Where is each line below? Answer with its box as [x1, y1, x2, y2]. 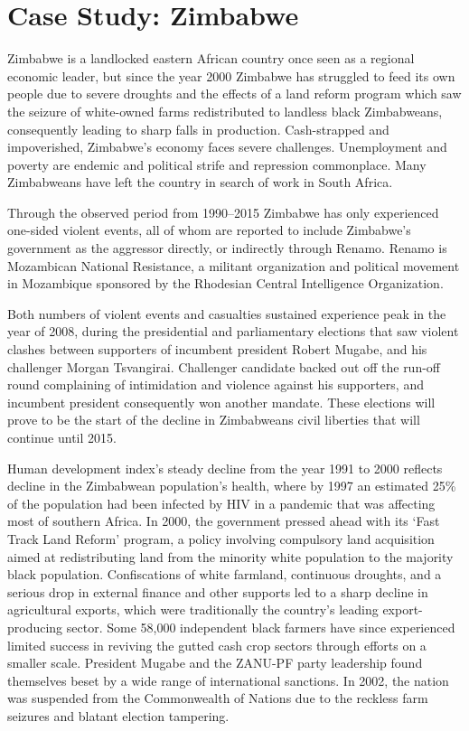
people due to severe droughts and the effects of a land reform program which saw [7, 84, 462, 103]
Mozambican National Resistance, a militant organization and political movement [7, 256, 460, 275]
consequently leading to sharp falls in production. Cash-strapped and [7, 119, 389, 138]
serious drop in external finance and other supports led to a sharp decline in [7, 582, 428, 601]
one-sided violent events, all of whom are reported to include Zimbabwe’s [7, 220, 411, 239]
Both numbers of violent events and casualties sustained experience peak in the [7, 304, 446, 323]
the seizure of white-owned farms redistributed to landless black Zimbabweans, [7, 101, 443, 120]
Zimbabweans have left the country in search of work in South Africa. [7, 173, 393, 192]
